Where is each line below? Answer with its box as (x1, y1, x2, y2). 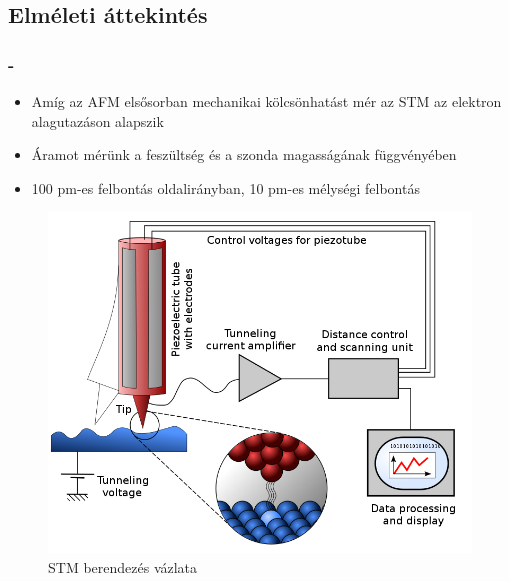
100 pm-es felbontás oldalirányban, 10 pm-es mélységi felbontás (31, 177, 420, 198)
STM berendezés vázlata (48, 556, 198, 577)
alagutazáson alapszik (31, 110, 164, 131)
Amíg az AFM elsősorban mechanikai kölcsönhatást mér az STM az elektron (31, 91, 502, 111)
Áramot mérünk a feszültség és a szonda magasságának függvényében (31, 144, 457, 165)
